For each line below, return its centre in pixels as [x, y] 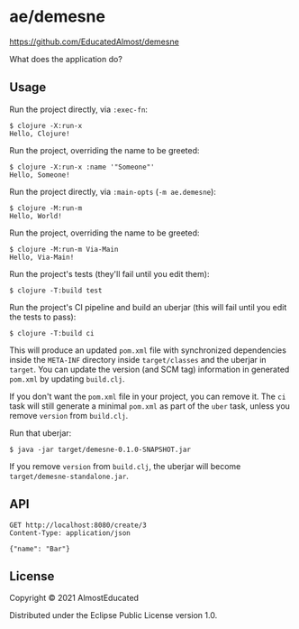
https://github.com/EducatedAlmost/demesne [95, 42]
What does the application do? [66, 59]
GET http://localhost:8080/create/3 [78, 525]
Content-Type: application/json [70, 533]
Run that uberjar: [41, 433]
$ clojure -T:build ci [52, 333]
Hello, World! [36, 216]
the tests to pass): [43, 317]
